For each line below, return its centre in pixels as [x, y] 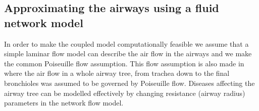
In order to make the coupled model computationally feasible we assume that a [126, 43]
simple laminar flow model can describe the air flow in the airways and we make [128, 53]
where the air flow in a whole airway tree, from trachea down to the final [117, 73]
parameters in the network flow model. [64, 103]
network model [44, 22]
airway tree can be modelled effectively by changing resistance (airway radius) [125, 93]
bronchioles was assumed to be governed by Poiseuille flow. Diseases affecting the [129, 83]
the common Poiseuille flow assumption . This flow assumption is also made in [124, 63]
